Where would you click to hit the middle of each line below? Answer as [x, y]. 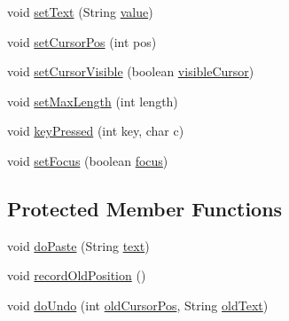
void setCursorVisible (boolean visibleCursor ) [131, 71]
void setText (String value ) [80, 12]
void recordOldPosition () [77, 275]
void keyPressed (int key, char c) [96, 131]
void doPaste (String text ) [78, 245]
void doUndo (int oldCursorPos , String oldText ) [138, 305]
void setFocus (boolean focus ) [88, 160]
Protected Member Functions [145, 208]
